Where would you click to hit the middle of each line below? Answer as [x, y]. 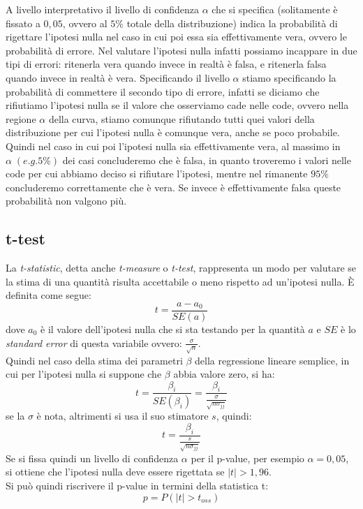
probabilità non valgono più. [66, 201]
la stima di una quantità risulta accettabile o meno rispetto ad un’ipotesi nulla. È [180, 281]
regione [21, 118]
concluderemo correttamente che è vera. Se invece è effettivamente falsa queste [173, 187]
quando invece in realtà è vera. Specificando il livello [118, 77]
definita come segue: [49, 295]
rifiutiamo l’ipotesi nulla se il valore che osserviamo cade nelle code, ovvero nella [177, 105]
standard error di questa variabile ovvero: [94, 342]
